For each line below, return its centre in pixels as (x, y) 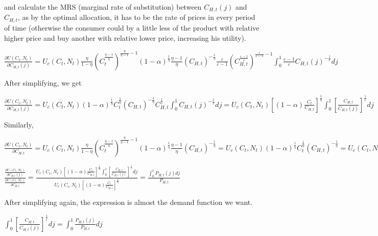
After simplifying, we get (43, 82)
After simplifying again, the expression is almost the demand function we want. (128, 202)
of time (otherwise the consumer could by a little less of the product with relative (132, 27)
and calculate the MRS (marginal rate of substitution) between (103, 7)
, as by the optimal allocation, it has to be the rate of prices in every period (136, 17)
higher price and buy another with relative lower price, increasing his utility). (125, 37)
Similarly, (19, 124)
